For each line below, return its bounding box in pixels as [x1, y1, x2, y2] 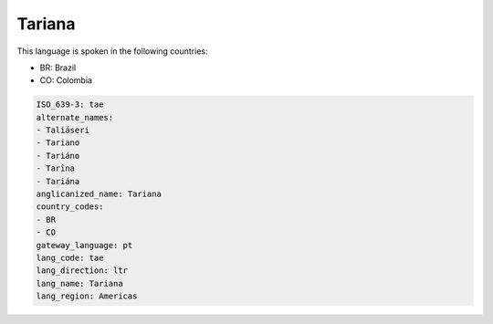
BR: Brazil [39, 62, 77, 73]
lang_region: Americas [36, 291, 138, 301]
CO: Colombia [39, 75, 93, 86]
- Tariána [36, 176, 80, 186]
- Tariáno [36, 151, 80, 161]
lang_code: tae [36, 253, 104, 263]
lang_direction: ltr [36, 266, 128, 276]
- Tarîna [36, 163, 76, 173]
